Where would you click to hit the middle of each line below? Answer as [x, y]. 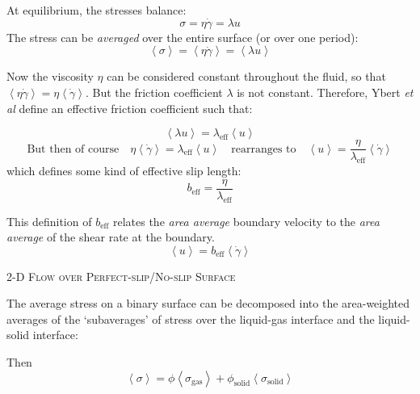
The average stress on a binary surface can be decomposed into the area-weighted [208, 303]
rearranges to [264, 149]
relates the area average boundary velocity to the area [246, 221]
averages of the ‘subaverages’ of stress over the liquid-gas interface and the [191, 319]
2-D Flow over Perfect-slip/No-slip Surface [121, 276]
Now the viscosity [50, 76]
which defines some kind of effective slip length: [124, 171]
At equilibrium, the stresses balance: [97, 10]
